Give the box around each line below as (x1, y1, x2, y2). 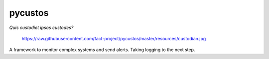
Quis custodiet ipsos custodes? (9, 25, 74, 30)
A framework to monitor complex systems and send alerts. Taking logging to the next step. (9, 47, 195, 53)
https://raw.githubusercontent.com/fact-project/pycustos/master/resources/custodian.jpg (21, 35, 206, 41)
